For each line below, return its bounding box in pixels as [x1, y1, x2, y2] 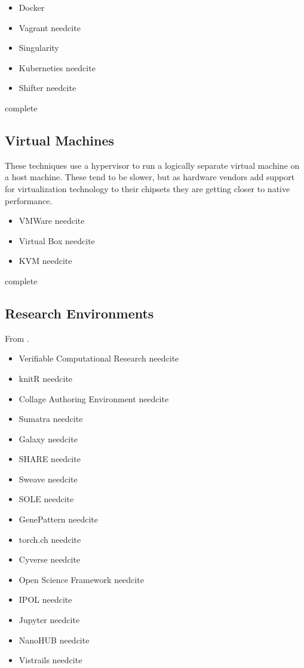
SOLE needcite [19, 493, 74, 505]
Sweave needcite [19, 472, 78, 485]
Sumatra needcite [19, 412, 83, 425]
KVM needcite [19, 254, 72, 267]
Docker [19, 1, 45, 13]
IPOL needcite [19, 593, 72, 606]
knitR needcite [19, 372, 73, 384]
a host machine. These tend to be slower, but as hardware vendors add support [5, 171, 295, 183]
